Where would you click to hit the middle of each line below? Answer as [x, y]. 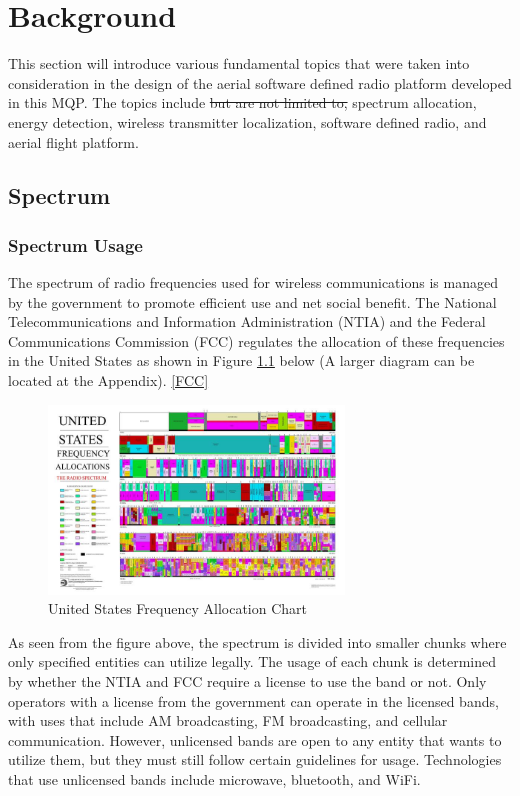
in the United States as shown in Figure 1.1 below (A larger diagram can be [241, 360]
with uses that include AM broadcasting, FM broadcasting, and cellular [228, 720]
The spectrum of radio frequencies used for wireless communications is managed [253, 282]
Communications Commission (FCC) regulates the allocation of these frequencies [256, 340]
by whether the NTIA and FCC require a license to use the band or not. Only [247, 680]
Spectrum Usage [75, 244]
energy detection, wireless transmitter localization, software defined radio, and [247, 121]
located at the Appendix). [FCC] [108, 380]
